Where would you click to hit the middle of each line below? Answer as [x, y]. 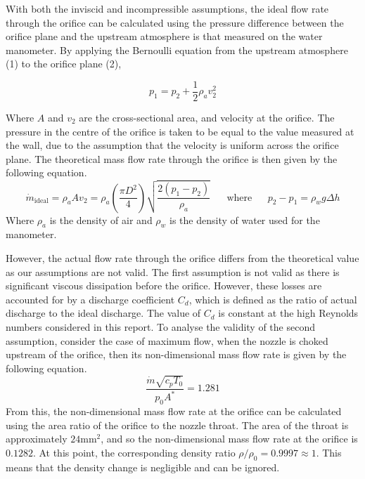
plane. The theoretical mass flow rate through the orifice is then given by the [172, 158]
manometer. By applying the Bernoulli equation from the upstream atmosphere [177, 50]
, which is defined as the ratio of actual [273, 299]
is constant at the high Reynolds [288, 313]
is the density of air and [101, 219]
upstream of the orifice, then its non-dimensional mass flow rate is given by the [176, 354]
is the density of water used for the [245, 219]
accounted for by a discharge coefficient [90, 299]
